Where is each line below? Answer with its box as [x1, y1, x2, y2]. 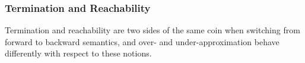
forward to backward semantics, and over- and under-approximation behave [5, 35, 279, 48]
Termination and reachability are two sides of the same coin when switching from [5, 24, 300, 36]
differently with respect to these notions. [5, 47, 152, 59]
